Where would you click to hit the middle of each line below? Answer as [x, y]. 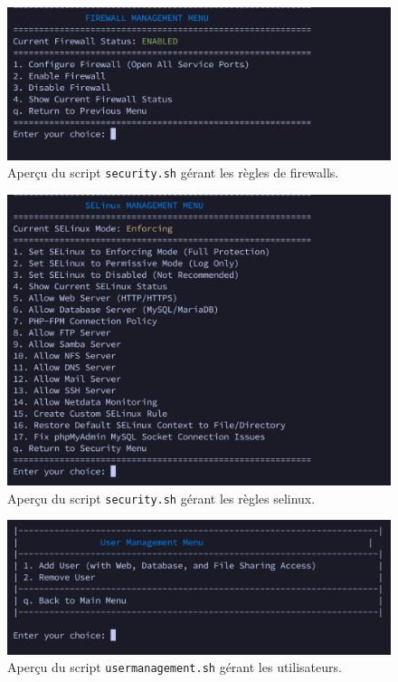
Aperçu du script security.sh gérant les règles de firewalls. [173, 173]
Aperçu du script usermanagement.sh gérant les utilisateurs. [175, 667]
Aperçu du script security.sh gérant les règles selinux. [161, 498]
